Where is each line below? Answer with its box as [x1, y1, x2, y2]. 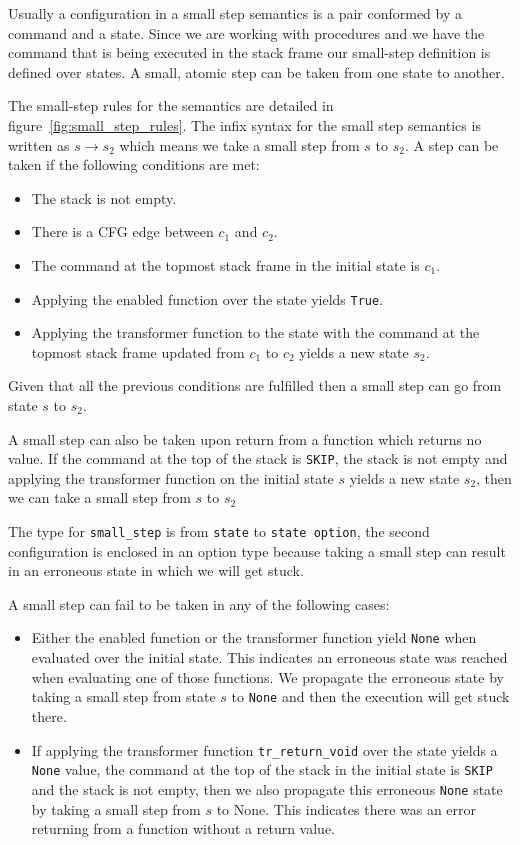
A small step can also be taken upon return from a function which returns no [8, 428, 482, 449]
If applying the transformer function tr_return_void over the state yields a [31, 739, 498, 760]
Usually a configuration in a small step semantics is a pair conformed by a [8, 3, 463, 23]
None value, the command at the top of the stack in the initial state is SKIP [31, 759, 493, 780]
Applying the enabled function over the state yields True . [31, 288, 384, 309]
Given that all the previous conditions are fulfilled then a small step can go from [8, 375, 502, 396]
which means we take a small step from [119, 134, 360, 155]
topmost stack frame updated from [31, 341, 245, 362]
